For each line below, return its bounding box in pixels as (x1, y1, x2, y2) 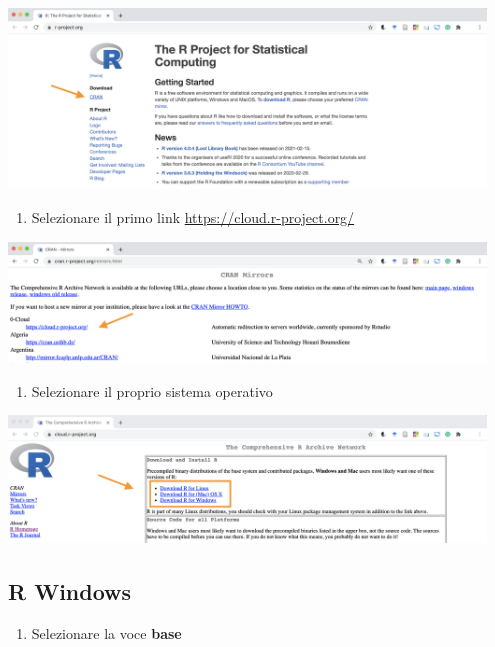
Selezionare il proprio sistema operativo (31, 380, 273, 401)
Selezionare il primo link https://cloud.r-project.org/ (31, 207, 355, 227)
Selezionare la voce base (31, 623, 182, 644)
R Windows (8, 576, 132, 607)
